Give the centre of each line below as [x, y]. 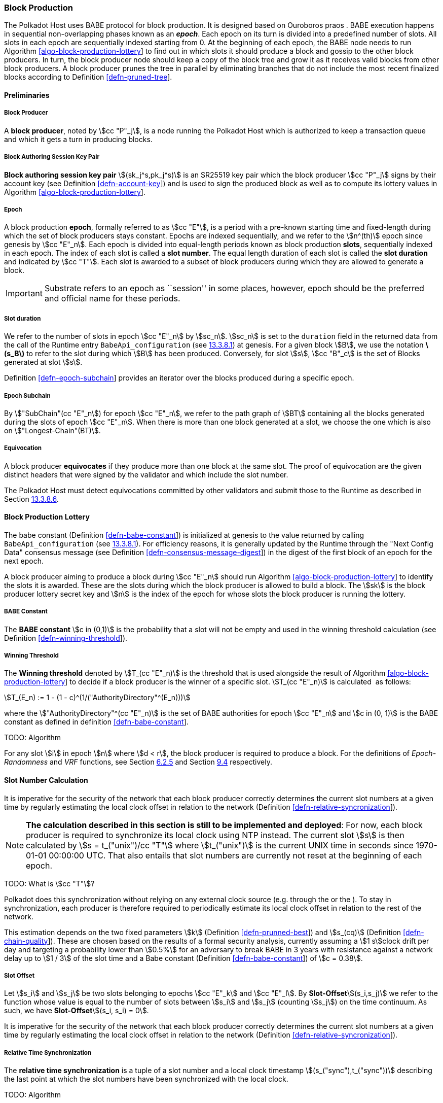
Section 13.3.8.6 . [31, 499]
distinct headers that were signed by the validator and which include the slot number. [146, 474]
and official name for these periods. [112, 299]
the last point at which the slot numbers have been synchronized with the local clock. [146, 1079]
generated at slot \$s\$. [43, 362]
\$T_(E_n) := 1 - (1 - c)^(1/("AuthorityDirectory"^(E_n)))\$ [97, 698]
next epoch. [24, 561]
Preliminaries [27, 95]
